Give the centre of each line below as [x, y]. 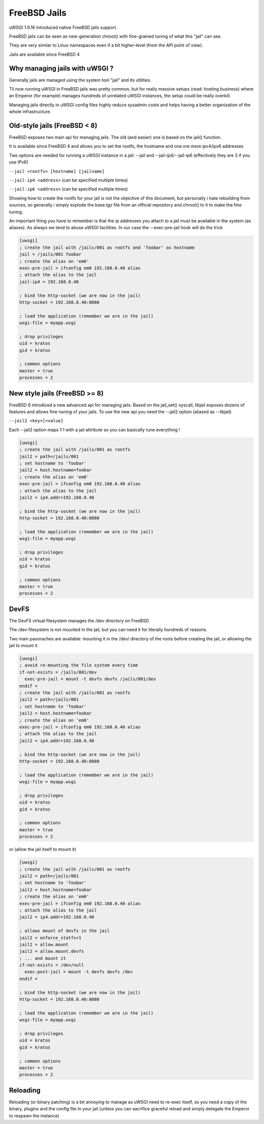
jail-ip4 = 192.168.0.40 [49, 282]
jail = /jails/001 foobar [50, 254]
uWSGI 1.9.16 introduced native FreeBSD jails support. [63, 27]
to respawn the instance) [34, 1116]
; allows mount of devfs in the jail [65, 931]
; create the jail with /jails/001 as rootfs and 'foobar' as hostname [107, 247]
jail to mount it [23, 646]
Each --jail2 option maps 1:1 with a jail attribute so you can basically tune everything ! [95, 430]
